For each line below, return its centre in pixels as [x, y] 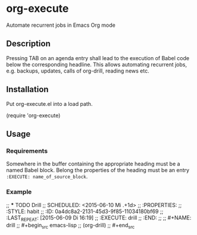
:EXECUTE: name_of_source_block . [47, 177]
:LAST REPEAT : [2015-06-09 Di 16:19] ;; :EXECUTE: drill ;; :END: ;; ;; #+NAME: [99, 218]
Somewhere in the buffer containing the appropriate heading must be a [93, 164]
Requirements [27, 151]
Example [19, 192]
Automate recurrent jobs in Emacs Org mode [61, 25]
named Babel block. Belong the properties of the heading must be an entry [98, 170]
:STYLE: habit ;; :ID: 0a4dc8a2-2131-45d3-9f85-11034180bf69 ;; [85, 211]
